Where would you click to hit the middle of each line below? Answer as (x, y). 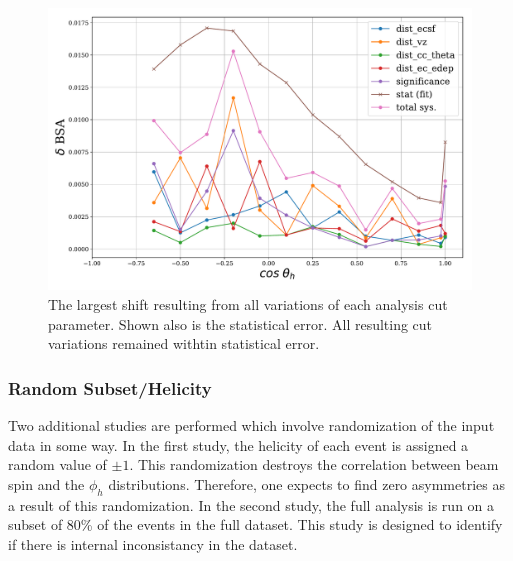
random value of (57, 464)
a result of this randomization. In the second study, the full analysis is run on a (251, 504)
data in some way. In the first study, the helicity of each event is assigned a (238, 444)
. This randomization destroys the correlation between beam (314, 464)
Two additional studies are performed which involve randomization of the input (251, 424)
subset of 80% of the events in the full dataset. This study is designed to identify (255, 524)
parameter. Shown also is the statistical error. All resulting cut (240, 323)
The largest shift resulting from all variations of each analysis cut (248, 303)
